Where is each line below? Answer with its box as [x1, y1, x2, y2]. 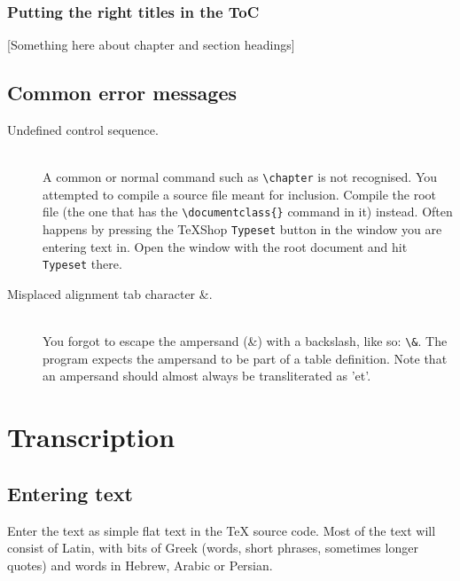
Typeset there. [43, 255, 122, 273]
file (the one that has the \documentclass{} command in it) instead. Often [43, 202, 453, 221]
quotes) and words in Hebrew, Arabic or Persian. [7, 555, 273, 574]
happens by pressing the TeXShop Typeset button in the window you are [43, 220, 442, 239]
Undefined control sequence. [7, 121, 159, 139]
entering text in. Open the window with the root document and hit [43, 237, 408, 255]
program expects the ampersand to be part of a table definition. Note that [43, 349, 448, 367]
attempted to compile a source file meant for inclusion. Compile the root [43, 185, 436, 203]
